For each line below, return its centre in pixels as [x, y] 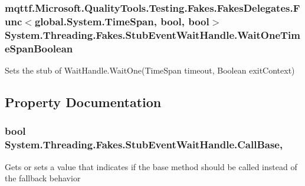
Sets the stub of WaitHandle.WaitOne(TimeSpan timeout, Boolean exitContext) [150, 70]
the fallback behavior [43, 178]
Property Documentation [83, 102]
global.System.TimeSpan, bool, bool [122, 21]
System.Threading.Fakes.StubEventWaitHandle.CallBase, [144, 145]
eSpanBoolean [39, 48]
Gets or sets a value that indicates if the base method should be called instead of [151, 166]
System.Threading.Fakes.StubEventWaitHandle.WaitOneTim [152, 34]
